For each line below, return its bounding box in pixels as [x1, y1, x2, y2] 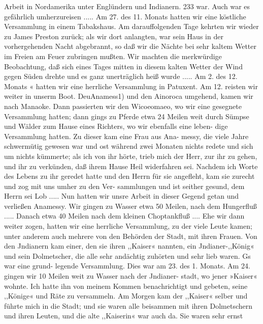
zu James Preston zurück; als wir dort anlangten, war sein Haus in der [4, 31, 223, 41]
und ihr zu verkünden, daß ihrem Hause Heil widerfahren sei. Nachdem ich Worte [4, 160, 258, 171]
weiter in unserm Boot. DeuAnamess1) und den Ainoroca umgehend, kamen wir [4, 91, 253, 101]
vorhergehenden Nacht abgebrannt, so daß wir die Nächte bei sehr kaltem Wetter [4, 41, 256, 51]
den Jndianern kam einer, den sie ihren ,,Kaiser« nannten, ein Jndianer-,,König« [4, 240, 254, 251]
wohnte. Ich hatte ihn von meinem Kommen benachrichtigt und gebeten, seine [4, 280, 248, 291]
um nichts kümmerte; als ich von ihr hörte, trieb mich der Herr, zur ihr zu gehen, [4, 150, 257, 161]
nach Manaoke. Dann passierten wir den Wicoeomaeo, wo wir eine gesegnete [4, 100, 242, 111]
